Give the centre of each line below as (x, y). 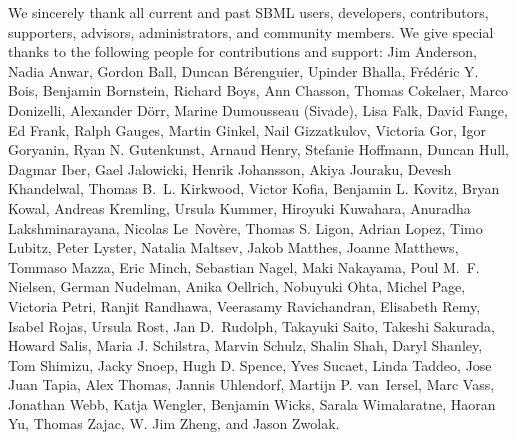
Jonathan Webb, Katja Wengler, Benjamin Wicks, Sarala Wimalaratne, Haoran (252, 403)
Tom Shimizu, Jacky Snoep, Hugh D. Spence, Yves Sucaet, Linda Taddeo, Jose (250, 364)
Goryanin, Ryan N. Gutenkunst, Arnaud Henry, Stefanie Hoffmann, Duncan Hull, (258, 149)
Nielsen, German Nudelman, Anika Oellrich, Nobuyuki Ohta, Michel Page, (237, 286)
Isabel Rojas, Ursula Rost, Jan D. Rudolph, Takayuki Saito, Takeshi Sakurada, (251, 325)
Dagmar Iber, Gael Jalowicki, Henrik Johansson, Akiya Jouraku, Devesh (230, 168)
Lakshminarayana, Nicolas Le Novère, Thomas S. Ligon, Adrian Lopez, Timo (245, 227)
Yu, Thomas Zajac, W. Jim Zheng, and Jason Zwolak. (174, 423)
